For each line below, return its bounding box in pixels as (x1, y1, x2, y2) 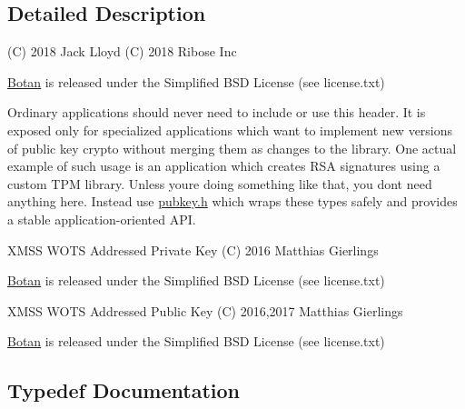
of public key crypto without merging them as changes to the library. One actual (7, 138, 457, 157)
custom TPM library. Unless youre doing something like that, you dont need (7, 174, 432, 193)
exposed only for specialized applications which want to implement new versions (7, 120, 453, 139)
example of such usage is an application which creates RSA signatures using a (7, 156, 440, 175)
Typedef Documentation (7, 376, 240, 404)
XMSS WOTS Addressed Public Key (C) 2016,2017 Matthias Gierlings (7, 301, 403, 320)
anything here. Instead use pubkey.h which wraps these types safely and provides (7, 192, 458, 211)
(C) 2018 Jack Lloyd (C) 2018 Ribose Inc (7, 42, 237, 61)
